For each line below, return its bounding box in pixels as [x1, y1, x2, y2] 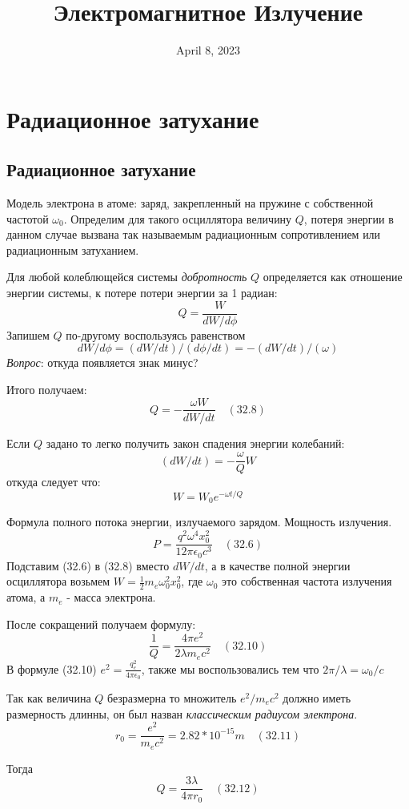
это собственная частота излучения [222, 573, 392, 590]
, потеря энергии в [303, 210, 394, 227]
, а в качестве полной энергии [204, 557, 351, 574]
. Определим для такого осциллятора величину [63, 210, 292, 227]
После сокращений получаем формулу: [6, 615, 196, 632]
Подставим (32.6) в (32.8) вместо [6, 557, 170, 574]
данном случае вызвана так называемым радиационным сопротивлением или [6, 226, 381, 243]
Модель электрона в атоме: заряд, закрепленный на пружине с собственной [6, 195, 374, 211]
